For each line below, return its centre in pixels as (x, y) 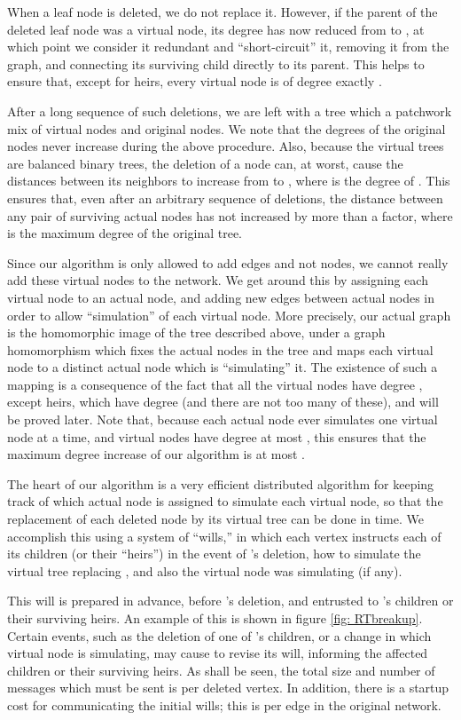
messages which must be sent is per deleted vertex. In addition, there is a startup (228, 688)
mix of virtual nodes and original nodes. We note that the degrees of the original (227, 128)
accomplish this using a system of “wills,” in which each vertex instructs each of (224, 536)
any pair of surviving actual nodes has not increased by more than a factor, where (230, 215)
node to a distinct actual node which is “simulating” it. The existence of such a (223, 367)
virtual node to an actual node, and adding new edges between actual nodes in (221, 297)
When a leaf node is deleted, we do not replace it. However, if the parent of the (223, 12)
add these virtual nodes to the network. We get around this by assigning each (218, 280)
